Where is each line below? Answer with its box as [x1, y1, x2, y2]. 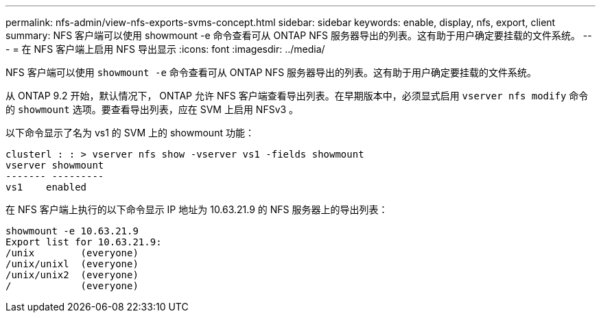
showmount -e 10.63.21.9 [5, 225, 139, 236]
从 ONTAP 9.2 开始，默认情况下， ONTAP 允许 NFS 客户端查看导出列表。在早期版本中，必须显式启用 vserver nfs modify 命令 [5, 90, 589, 101]
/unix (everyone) [5, 247, 139, 258]
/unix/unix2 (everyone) [5, 269, 139, 280]
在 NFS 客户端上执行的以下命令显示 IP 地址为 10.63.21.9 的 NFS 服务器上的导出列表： [5, 204, 388, 215]
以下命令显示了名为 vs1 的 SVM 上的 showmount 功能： [5, 127, 255, 138]
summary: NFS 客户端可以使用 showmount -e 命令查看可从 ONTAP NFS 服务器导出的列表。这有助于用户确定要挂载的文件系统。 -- [5, 29, 592, 41]
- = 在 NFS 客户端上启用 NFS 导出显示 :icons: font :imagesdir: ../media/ [5, 43, 325, 55]
